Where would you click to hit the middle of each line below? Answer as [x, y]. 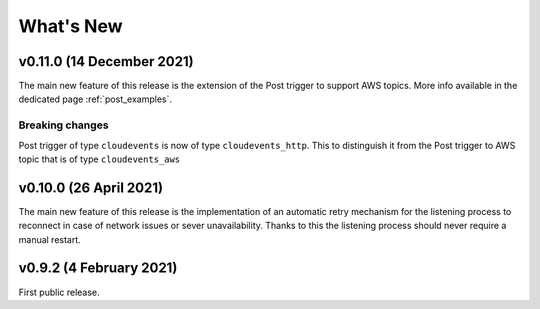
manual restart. [50, 239]
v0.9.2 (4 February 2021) [98, 268]
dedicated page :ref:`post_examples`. [95, 99]
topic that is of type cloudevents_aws [99, 159]
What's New [71, 26]
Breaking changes [63, 125]
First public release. [59, 292]
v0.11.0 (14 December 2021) [106, 61]
